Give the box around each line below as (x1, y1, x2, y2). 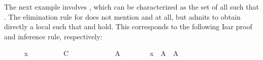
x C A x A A (24, 48, 179, 58)
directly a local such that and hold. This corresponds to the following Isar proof (4, 21, 252, 32)
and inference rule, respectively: (4, 31, 103, 41)
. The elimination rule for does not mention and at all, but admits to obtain (4, 11, 241, 22)
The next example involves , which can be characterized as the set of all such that (4, 2, 259, 12)
